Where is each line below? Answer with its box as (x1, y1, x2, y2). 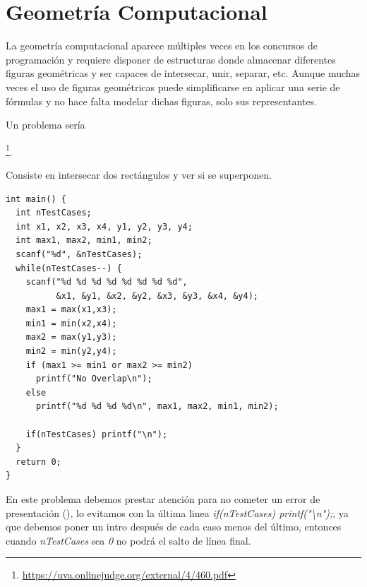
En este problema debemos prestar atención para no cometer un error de (6, 492, 320, 506)
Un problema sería (6, 117, 85, 132)
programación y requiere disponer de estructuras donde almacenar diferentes (6, 52, 336, 66)
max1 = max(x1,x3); (25, 304, 117, 315)
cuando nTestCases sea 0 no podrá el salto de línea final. (6, 533, 251, 547)
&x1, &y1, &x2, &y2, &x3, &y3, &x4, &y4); (56, 290, 258, 301)
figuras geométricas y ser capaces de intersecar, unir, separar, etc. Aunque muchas (6, 66, 361, 81)
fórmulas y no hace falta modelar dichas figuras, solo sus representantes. (6, 93, 318, 108)
